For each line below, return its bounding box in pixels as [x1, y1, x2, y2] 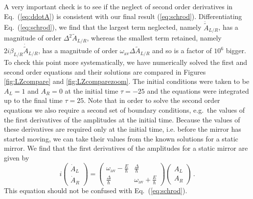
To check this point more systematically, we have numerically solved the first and [4, 57, 248, 67]
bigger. [226, 45, 246, 56]
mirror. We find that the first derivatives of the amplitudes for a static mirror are [4, 143, 248, 153]
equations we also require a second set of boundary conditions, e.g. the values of [4, 104, 245, 115]
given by [4, 152, 29, 162]
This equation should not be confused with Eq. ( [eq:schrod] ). [4, 185, 187, 195]
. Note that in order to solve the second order [84, 95, 220, 105]
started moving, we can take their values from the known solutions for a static [4, 133, 238, 143]
